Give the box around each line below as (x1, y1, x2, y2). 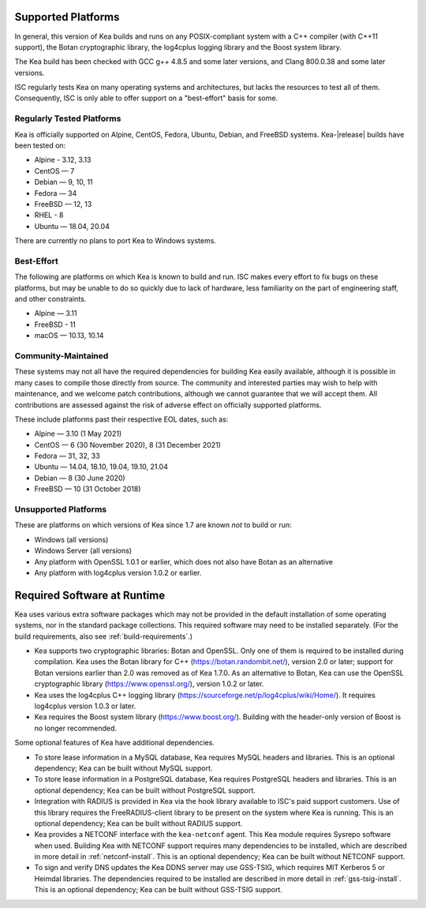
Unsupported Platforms (14, 504, 106, 515)
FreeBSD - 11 (34, 320, 77, 329)
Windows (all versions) (34, 535, 109, 544)
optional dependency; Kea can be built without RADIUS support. (34, 818, 243, 828)
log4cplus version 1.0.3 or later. (34, 701, 136, 711)
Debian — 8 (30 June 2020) (34, 473, 125, 482)
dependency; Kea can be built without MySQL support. (34, 763, 213, 773)
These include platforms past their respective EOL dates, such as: (14, 415, 229, 424)
